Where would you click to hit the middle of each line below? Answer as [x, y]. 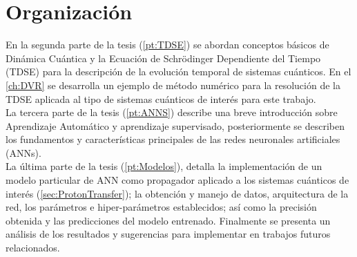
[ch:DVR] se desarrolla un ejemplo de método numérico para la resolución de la [173, 85]
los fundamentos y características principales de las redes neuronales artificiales [173, 139]
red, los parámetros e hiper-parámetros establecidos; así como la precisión [161, 207]
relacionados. [33, 248]
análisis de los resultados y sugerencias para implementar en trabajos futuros [168, 234]
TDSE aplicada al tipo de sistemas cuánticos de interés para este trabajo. [161, 98]
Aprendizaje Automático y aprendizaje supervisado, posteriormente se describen [175, 125]
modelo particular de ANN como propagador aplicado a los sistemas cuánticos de [177, 180]
